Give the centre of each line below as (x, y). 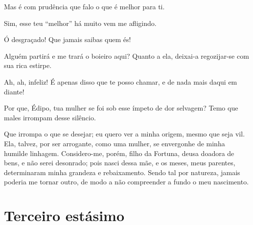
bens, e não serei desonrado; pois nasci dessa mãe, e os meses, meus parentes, (120, 163)
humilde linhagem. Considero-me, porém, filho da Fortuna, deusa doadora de (119, 153)
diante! (14, 91)
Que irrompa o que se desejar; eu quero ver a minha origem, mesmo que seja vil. (125, 134)
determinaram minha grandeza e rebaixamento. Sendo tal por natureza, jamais (122, 172)
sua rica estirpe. (28, 65)
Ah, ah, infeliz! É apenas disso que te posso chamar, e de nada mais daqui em (121, 81)
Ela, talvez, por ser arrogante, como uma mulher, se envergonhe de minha (115, 143)
